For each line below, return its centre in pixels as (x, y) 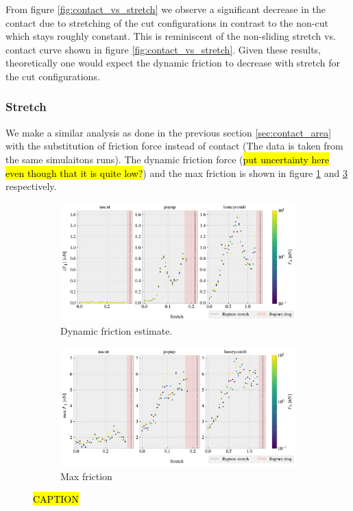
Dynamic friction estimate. (117, 331)
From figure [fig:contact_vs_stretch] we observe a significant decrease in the (166, 9)
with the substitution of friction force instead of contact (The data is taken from (174, 146)
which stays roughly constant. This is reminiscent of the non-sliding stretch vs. (171, 36)
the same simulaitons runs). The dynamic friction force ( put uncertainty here (168, 159)
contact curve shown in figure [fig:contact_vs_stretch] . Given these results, (163, 49)
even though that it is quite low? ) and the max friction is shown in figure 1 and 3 (176, 173)
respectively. (31, 186)
